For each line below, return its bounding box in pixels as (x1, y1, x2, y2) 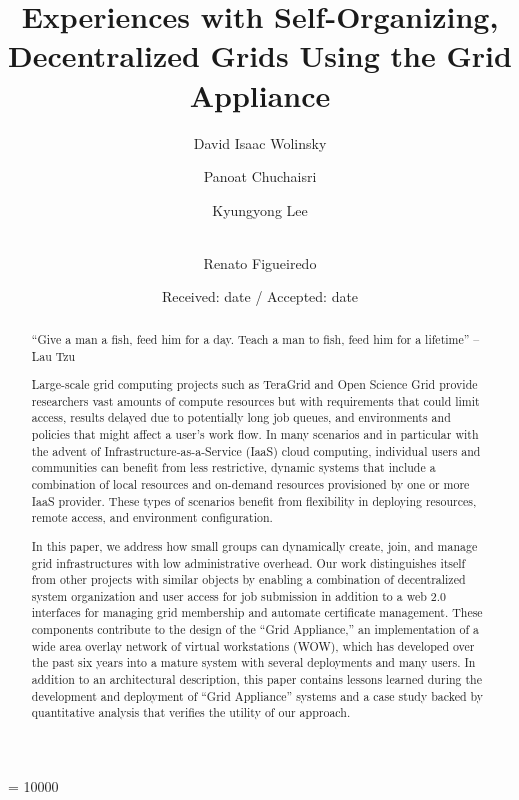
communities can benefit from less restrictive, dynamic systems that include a (31, 459, 436, 476)
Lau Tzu (31, 347, 76, 364)
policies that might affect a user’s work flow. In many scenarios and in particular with (31, 426, 479, 443)
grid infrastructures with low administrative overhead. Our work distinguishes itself (31, 554, 466, 571)
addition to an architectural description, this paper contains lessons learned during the (31, 671, 482, 688)
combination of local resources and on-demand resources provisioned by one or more (31, 476, 470, 492)
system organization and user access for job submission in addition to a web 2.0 (31, 587, 446, 604)
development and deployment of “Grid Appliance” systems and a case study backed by (31, 687, 484, 704)
